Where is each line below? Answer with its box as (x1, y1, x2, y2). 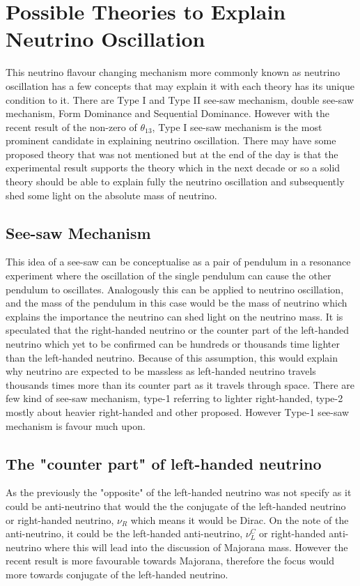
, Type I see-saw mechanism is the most (152, 119, 322, 134)
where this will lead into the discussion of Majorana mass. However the (45, 539, 348, 554)
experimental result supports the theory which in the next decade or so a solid (6, 160, 341, 175)
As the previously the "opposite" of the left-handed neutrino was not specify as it (6, 485, 352, 500)
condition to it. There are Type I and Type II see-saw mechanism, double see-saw (6, 92, 354, 107)
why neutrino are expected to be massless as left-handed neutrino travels (6, 364, 316, 378)
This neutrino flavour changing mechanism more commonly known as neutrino (6, 65, 341, 79)
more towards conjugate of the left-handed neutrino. (6, 566, 228, 581)
